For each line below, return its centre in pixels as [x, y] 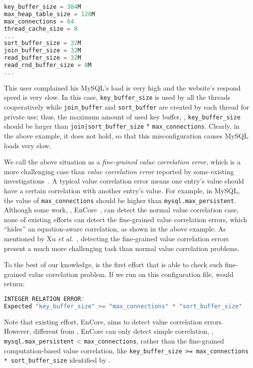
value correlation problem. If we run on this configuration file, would [131, 274]
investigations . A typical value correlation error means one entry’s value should [124, 181]
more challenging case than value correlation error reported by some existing [119, 171]
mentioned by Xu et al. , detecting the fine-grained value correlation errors [116, 238]
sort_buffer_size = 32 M [43, 43]
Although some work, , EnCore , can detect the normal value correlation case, [121, 210]
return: [14, 284]
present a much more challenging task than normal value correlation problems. [122, 248]
